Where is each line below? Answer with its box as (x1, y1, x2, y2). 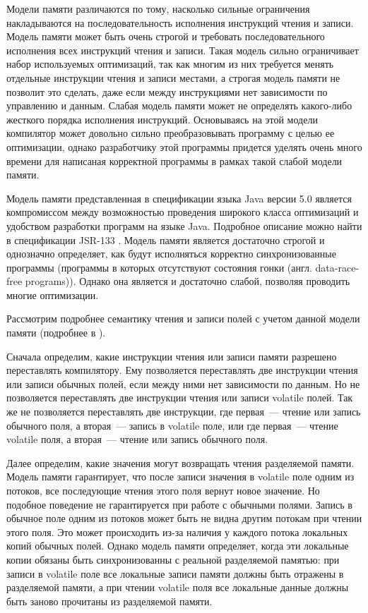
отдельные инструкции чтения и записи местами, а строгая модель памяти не (6, 70, 340, 85)
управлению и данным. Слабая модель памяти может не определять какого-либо (6, 98, 352, 113)
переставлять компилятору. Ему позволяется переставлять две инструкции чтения (6, 363, 358, 377)
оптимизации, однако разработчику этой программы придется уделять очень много (6, 139, 362, 154)
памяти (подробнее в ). (6, 325, 106, 340)
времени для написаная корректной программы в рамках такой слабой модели (6, 153, 343, 168)
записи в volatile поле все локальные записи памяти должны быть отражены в (6, 566, 344, 581)
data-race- (315, 260, 360, 274)
